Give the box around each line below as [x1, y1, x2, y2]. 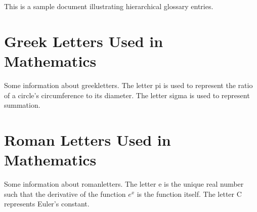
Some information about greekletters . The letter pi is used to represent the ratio [4, 79, 253, 90]
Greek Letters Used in [4, 30, 163, 51]
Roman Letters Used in [4, 129, 171, 150]
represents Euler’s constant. [4, 198, 90, 209]
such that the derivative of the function [4, 188, 126, 199]
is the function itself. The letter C [137, 188, 242, 199]
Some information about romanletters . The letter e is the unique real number [4, 179, 244, 189]
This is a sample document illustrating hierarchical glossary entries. [4, 1, 213, 11]
